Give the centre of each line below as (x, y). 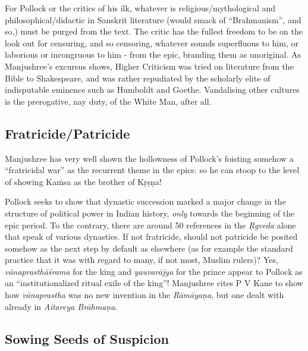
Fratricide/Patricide (67, 133)
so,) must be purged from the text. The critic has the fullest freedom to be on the (154, 31)
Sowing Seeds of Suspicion (87, 338)
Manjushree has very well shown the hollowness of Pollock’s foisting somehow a (149, 158)
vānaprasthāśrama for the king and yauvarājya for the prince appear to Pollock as (154, 271)
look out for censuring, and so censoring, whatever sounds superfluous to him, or (152, 43)
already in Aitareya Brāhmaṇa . (61, 306)
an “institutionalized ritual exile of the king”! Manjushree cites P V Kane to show (154, 283)
